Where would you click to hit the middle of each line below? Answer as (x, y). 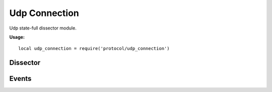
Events (20, 79)
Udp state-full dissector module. (43, 28)
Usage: (17, 37)
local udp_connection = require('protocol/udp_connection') (94, 48)
